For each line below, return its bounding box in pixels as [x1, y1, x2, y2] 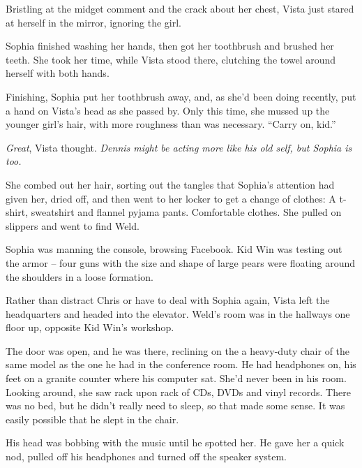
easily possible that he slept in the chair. [6, 411, 179, 426]
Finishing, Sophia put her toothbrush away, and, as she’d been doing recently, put [6, 89, 356, 103]
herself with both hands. [6, 66, 110, 80]
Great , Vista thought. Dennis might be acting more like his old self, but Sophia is [6, 140, 352, 154]
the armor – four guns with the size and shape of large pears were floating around [6, 255, 356, 270]
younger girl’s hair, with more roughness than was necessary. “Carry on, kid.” [6, 117, 336, 131]
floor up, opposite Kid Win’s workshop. [6, 320, 174, 335]
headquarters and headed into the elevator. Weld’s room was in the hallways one [6, 306, 350, 321]
